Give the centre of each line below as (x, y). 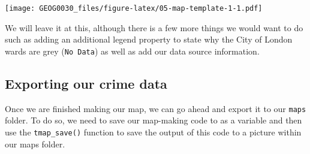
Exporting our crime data (86, 83)
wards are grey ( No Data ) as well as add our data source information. (132, 51)
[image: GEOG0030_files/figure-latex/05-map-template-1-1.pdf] (134, 8)
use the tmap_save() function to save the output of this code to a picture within (153, 132)
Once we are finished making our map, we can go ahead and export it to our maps (156, 108)
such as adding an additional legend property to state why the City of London (149, 39)
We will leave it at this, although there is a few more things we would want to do (154, 27)
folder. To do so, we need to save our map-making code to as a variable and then (154, 120)
